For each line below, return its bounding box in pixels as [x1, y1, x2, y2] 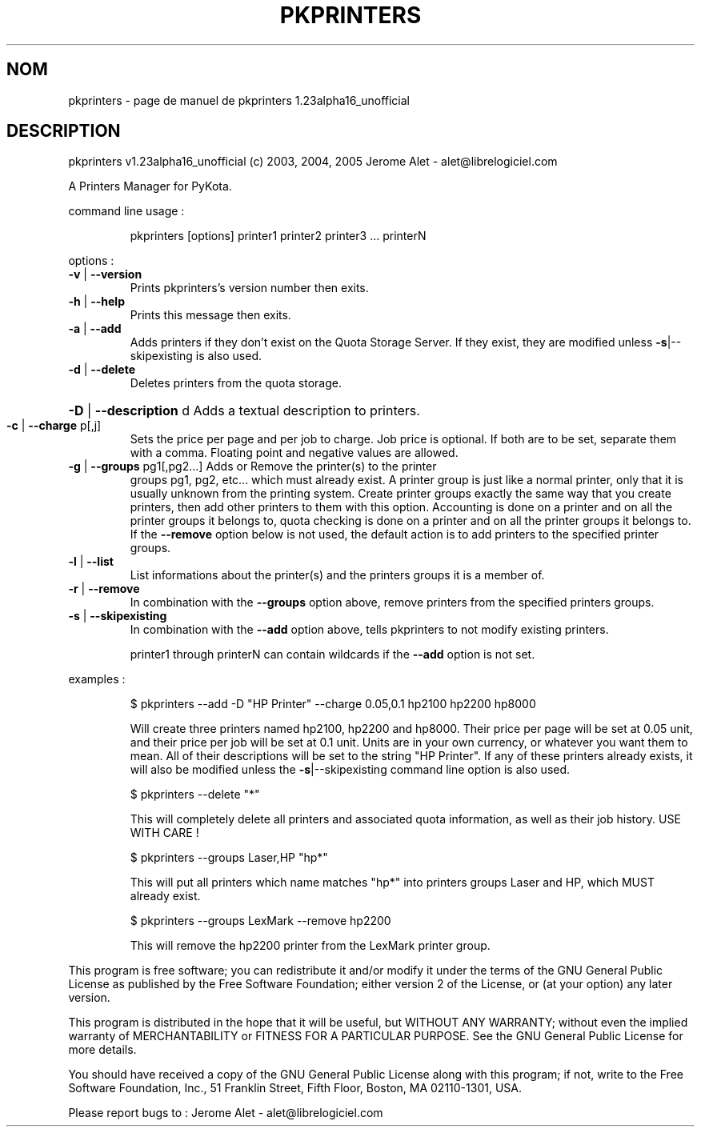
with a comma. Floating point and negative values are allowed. [130, 446, 459, 460]
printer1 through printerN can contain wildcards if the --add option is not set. [130, 647, 535, 662]
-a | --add [68, 322, 122, 336]
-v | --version [68, 267, 142, 282]
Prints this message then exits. [130, 308, 291, 322]
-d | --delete [68, 362, 136, 377]
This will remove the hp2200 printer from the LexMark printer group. [130, 939, 491, 953]
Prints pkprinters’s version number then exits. [130, 281, 369, 295]
